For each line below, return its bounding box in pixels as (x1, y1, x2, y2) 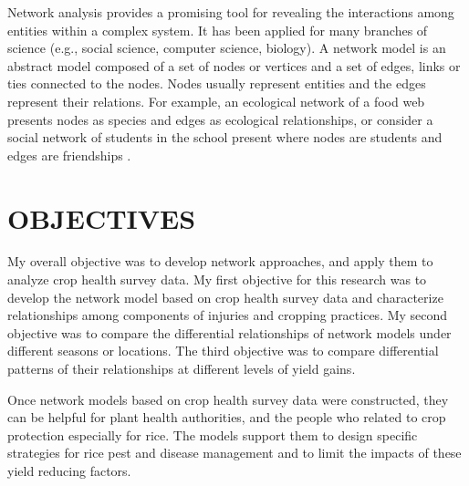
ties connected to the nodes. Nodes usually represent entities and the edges (7, 74, 426, 93)
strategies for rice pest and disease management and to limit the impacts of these (7, 443, 462, 462)
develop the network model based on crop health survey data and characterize (7, 287, 443, 306)
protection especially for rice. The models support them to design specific (7, 425, 418, 444)
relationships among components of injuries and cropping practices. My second (7, 305, 448, 325)
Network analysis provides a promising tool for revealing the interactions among (7, 3, 454, 21)
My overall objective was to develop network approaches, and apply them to (7, 252, 433, 271)
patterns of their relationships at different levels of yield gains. (7, 359, 356, 378)
